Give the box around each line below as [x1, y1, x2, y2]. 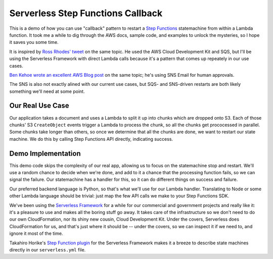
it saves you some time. [9, 39, 59, 45]
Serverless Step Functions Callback [9, 8, 163, 19]
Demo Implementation [9, 149, 81, 158]
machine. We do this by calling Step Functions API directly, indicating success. [9, 136, 173, 142]
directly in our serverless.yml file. [9, 246, 86, 252]
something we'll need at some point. [9, 88, 85, 94]
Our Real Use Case [9, 101, 69, 110]
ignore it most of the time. [9, 230, 63, 237]
